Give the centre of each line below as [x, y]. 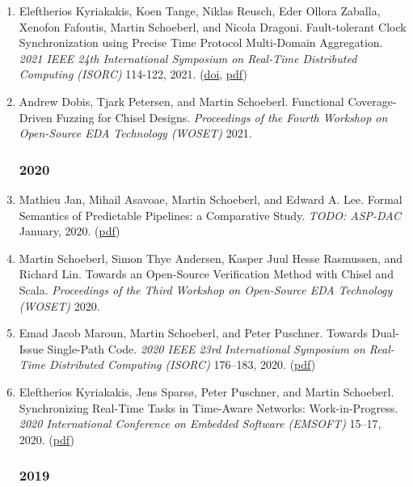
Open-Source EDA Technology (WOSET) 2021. [135, 133]
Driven [36, 117]
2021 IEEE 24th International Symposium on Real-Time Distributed [188, 58]
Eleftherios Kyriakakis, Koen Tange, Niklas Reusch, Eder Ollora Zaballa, [200, 11]
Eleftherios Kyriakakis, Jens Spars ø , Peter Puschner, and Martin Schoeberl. [206, 391]
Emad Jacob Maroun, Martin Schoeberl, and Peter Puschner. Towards [194, 333]
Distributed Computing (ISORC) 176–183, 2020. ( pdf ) [183, 364]
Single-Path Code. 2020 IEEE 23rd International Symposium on [206, 348]
